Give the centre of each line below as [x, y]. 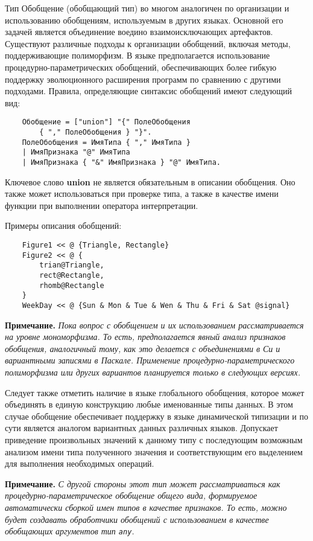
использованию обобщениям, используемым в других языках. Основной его [144, 20]
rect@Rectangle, [72, 275]
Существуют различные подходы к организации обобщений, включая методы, [148, 43]
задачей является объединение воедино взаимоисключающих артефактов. [139, 32]
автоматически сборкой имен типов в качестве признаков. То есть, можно [146, 507]
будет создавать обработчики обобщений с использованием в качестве [137, 519]
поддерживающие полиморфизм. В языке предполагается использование [138, 55]
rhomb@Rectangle [72, 285]
